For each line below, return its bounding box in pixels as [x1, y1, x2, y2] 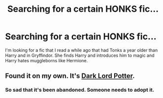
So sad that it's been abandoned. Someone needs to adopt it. [5, 87, 155, 94]
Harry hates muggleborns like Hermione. [5, 57, 88, 63]
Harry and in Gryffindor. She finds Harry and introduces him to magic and [5, 52, 155, 58]
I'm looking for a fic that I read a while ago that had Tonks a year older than [5, 47, 158, 53]
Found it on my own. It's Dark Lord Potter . [5, 72, 135, 80]
